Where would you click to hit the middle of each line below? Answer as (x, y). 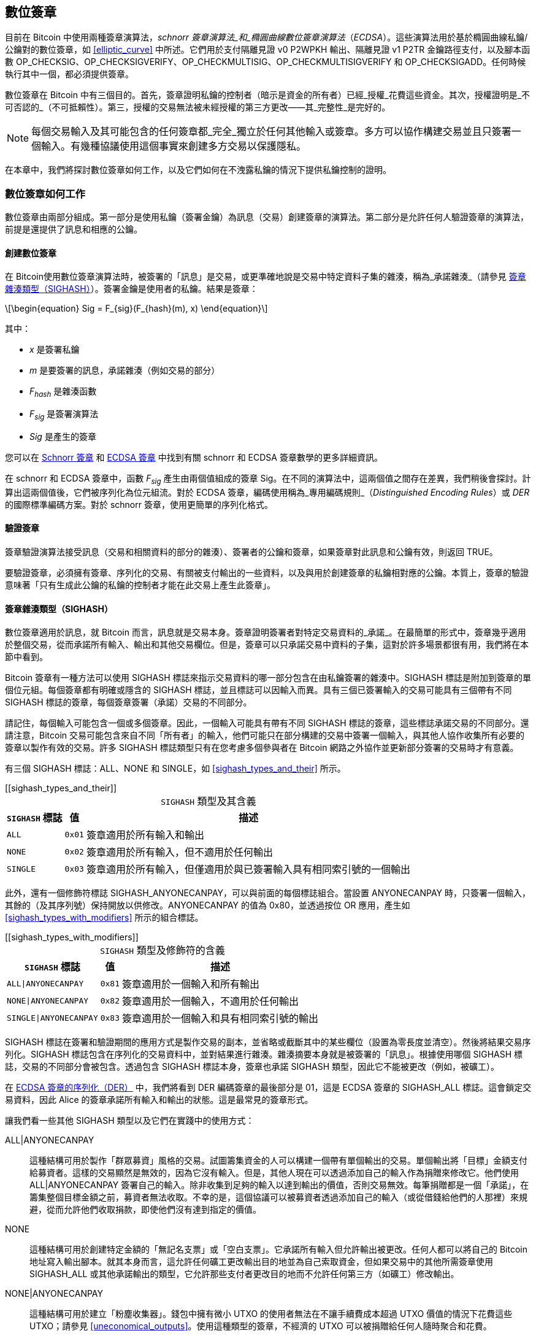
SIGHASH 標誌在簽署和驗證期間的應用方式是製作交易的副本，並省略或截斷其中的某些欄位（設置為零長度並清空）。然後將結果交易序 (268, 1042)
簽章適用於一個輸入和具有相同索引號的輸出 (220, 1019)
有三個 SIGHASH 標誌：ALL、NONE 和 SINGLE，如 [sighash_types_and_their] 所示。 (175, 769)
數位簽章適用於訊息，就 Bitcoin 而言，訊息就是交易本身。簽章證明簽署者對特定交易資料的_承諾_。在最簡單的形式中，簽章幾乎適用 (266, 632)
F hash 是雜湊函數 (63, 393)
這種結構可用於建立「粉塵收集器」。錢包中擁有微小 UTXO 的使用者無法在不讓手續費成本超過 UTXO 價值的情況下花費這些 (271, 1314)
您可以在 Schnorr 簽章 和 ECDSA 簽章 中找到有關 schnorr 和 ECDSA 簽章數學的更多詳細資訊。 (194, 457)
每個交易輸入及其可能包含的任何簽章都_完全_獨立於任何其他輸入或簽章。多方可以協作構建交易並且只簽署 (271, 132)
